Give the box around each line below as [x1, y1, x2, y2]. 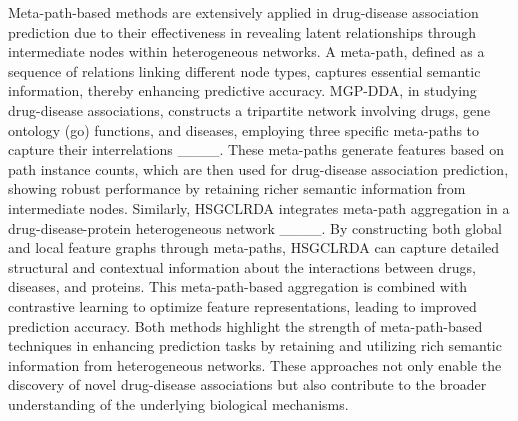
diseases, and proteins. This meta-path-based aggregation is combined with [8, 276, 468, 297]
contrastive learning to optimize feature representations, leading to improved [8, 295, 477, 316]
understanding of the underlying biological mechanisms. [8, 393, 349, 414]
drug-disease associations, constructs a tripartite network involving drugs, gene [8, 99, 491, 120]
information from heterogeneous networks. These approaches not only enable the [8, 354, 502, 375]
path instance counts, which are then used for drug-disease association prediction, [8, 158, 509, 179]
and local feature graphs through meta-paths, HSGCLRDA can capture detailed [8, 237, 500, 258]
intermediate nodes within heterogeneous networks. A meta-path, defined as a [8, 41, 485, 62]
